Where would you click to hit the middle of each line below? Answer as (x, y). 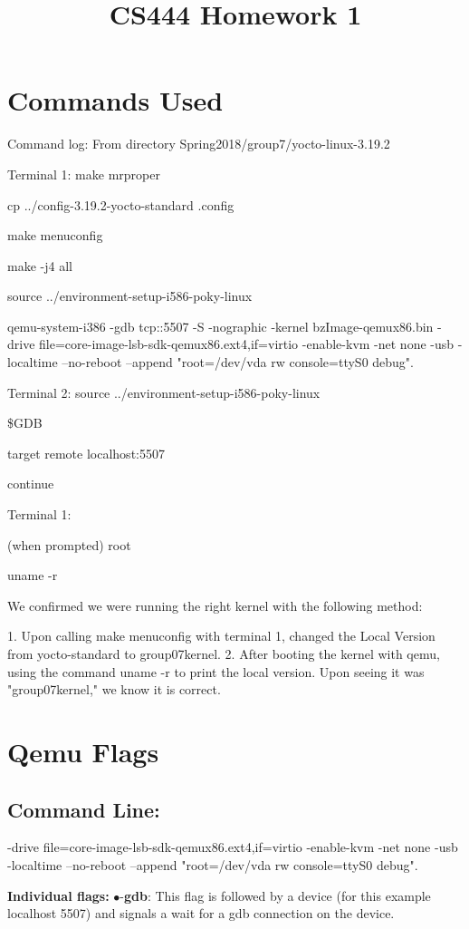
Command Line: (84, 809)
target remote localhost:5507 (86, 453)
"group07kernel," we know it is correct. (114, 689)
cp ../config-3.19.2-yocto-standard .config (121, 204)
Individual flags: (58, 895)
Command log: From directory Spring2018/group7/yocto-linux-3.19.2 (199, 144)
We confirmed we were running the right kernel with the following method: (215, 605)
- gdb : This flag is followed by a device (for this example (275, 895)
